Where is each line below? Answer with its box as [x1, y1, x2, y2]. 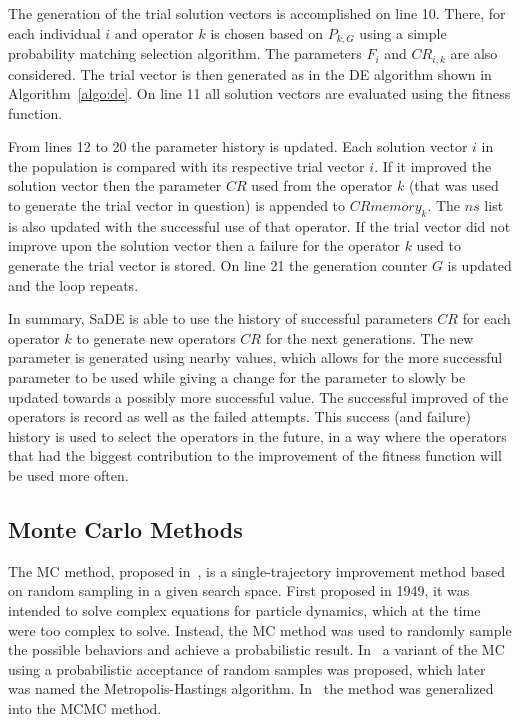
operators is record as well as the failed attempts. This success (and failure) [8, 406, 471, 427]
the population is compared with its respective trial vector [8, 155, 365, 176]
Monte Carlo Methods [8, 513, 243, 544]
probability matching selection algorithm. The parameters [8, 43, 362, 64]
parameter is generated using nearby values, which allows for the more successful [8, 347, 503, 368]
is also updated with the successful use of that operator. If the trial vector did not [8, 215, 511, 236]
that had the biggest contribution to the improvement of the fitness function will [8, 445, 502, 466]
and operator [114, 22, 194, 43]
